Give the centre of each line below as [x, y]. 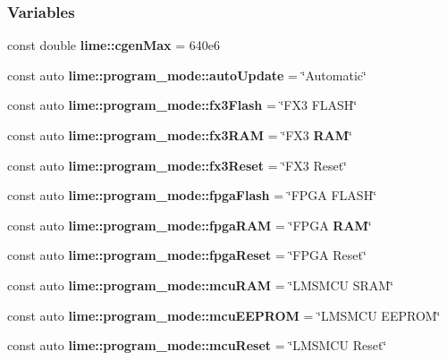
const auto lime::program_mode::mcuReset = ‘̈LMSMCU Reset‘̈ [197, 345]
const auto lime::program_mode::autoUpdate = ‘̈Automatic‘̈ [187, 75]
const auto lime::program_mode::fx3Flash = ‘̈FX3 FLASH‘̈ [182, 105]
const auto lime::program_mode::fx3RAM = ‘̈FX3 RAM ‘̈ [180, 135]
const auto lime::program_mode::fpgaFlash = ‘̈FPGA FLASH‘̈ [192, 195]
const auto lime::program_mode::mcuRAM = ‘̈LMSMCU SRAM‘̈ [201, 285]
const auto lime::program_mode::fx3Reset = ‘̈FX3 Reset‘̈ [177, 165]
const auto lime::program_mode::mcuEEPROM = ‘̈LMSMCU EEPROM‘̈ [224, 315]
